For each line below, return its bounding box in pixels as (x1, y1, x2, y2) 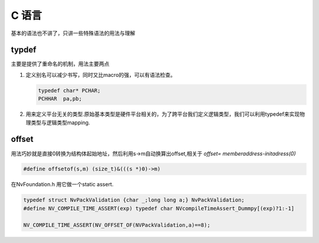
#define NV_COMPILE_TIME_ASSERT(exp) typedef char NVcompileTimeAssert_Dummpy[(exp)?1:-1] (23, 205, 295, 212)
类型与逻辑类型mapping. (30, 119, 90, 126)
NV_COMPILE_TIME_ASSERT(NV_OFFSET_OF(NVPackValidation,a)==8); (23, 222, 211, 228)
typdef (11, 45, 37, 55)
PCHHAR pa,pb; (38, 95, 82, 102)
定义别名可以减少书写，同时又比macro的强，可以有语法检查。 (25, 71, 176, 78)
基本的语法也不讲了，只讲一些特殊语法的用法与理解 (11, 30, 135, 37)
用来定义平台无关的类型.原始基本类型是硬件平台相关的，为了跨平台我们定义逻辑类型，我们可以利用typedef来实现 (25, 111, 300, 118)
